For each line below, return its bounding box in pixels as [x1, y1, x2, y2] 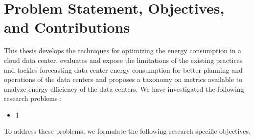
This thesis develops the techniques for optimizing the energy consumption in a [4, 45, 242, 56]
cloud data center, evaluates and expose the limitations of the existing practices [4, 55, 243, 65]
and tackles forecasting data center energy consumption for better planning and [4, 64, 243, 75]
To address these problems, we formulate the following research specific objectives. [4, 126, 251, 136]
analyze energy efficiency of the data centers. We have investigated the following [4, 83, 244, 94]
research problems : [4, 93, 62, 103]
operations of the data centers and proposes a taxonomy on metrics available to [4, 74, 243, 84]
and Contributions [4, 17, 130, 37]
